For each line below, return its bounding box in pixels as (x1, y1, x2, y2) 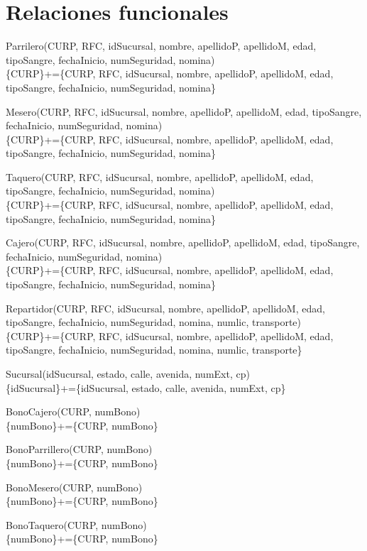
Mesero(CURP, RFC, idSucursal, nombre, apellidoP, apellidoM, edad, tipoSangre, (6, 104, 362, 119)
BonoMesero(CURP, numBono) (6, 479, 143, 494)
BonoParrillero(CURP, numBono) (6, 442, 153, 457)
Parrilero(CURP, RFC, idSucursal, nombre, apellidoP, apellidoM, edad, (6, 38, 317, 53)
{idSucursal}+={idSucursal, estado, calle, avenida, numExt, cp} (6, 380, 286, 395)
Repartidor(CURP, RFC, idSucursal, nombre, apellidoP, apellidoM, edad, (6, 300, 325, 315)
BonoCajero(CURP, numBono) (6, 404, 141, 419)
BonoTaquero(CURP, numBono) (6, 517, 147, 532)
